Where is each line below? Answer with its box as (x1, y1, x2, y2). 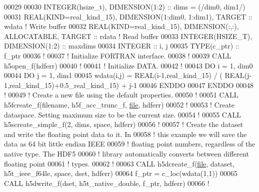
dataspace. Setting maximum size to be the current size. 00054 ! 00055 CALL (4, 109, 241, 119)
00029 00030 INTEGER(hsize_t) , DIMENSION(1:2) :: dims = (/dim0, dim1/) (4, 1, 245, 11)
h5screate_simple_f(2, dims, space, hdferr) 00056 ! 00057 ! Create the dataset (4, 119, 243, 129)
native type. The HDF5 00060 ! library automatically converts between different (4, 148, 249, 158)
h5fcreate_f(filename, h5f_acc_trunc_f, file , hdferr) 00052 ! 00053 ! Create (4, 99, 235, 109)
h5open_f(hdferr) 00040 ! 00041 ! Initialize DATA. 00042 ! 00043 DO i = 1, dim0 (4, 60, 253, 70)
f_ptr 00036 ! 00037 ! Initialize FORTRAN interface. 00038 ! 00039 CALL (4, 50, 231, 60)
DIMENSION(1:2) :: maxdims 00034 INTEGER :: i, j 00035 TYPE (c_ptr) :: (4, 40, 239, 51)
